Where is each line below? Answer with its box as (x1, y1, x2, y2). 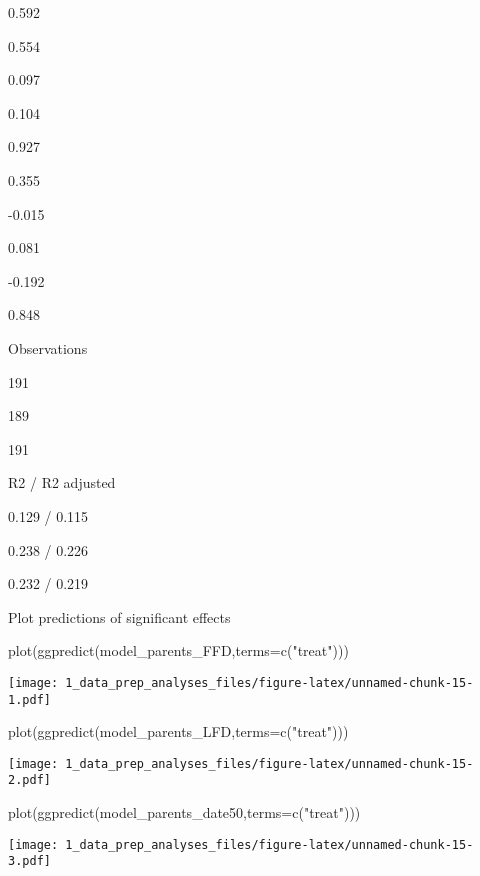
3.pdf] (8, 854, 51, 869)
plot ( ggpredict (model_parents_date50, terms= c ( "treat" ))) (8, 802, 361, 823)
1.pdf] (8, 692, 51, 707)
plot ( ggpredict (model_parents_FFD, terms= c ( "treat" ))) (8, 640, 349, 661)
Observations (8, 337, 88, 358)
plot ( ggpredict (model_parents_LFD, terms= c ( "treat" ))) (8, 721, 349, 742)
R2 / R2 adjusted (8, 472, 116, 493)
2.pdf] (8, 773, 51, 788)
